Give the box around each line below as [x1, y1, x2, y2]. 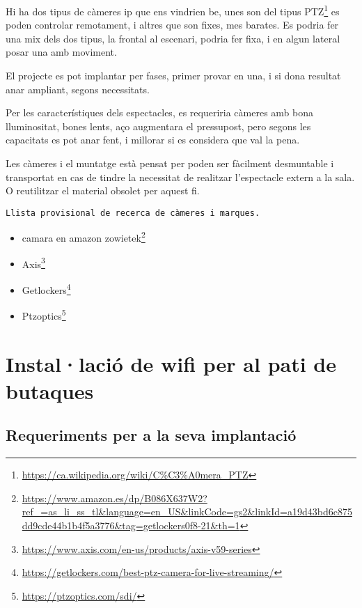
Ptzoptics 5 [22, 306, 66, 322]
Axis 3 [22, 254, 45, 271]
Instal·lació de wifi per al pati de [6, 349, 336, 377]
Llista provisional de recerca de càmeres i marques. [6, 208, 260, 218]
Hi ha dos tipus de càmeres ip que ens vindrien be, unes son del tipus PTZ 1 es [6, 2, 340, 18]
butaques [6, 376, 94, 405]
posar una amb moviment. [6, 45, 117, 59]
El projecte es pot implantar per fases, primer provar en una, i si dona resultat [6, 68, 341, 83]
